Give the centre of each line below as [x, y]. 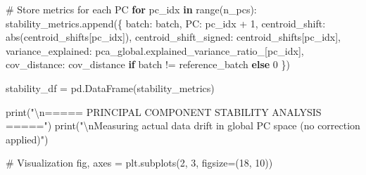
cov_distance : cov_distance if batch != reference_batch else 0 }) [148, 64]
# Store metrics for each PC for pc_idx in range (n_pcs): [131, 9]
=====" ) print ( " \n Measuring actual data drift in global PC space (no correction [183, 125]
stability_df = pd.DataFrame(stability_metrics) [110, 87]
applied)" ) [27, 139]
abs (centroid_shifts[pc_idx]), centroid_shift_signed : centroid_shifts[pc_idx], [173, 37]
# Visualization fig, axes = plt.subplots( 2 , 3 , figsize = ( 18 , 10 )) [139, 163]
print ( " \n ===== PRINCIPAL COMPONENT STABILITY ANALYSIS [164, 111]
